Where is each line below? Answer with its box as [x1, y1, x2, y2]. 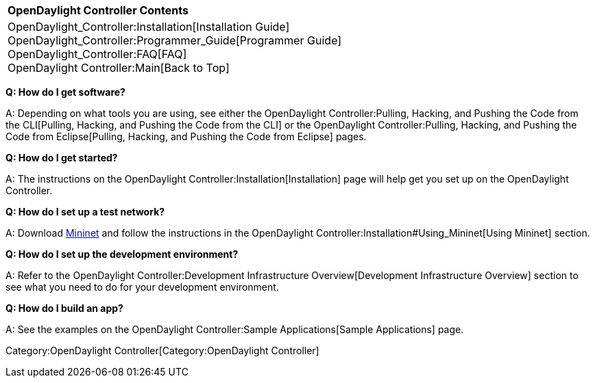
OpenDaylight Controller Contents [8, 3, 189, 17]
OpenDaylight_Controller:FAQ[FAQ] [8, 47, 187, 61]
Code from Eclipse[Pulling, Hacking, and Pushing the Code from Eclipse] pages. [5, 131, 367, 142]
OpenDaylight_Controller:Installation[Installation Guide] [8, 20, 290, 34]
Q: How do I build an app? [5, 302, 123, 314]
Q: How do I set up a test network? [5, 206, 165, 217]
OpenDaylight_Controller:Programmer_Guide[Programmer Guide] [8, 34, 342, 47]
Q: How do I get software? [5, 86, 125, 98]
